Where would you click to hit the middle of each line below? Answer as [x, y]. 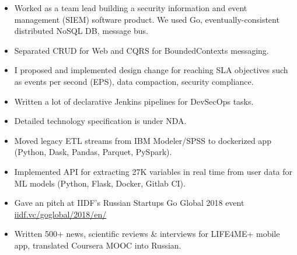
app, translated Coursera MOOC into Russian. [98, 245]
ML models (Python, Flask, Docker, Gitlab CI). [100, 183]
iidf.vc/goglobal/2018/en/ [60, 214]
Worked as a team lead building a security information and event [131, 8]
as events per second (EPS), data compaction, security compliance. [134, 81]
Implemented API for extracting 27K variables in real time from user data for [153, 171]
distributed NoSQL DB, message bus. [81, 31]
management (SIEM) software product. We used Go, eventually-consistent [147, 19]
